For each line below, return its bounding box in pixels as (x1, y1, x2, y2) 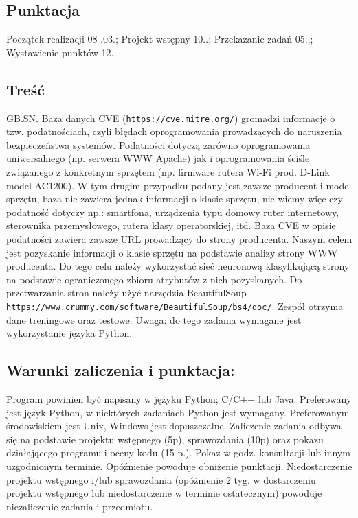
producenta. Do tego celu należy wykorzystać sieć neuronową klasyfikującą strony (6, 259, 350, 273)
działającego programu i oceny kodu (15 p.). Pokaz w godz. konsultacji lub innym (6, 445, 350, 460)
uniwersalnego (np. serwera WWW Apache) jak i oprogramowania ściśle (6, 151, 310, 165)
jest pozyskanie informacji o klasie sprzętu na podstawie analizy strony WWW (6, 245, 338, 259)
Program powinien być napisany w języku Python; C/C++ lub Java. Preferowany (6, 392, 352, 406)
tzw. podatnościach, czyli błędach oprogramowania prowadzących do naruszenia (6, 124, 342, 139)
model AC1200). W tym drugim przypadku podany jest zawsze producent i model (6, 178, 352, 192)
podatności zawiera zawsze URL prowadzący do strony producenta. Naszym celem (6, 232, 353, 246)
